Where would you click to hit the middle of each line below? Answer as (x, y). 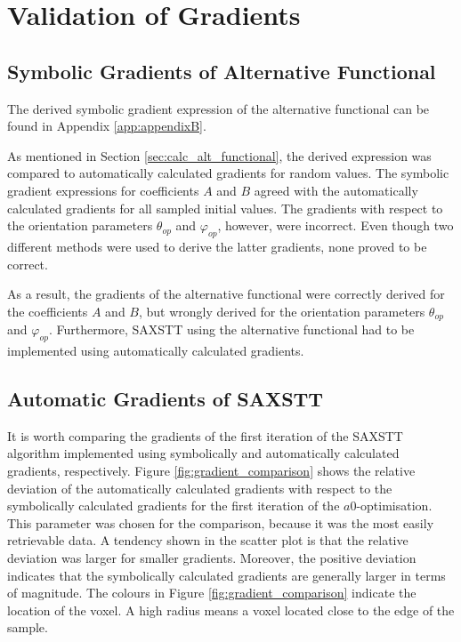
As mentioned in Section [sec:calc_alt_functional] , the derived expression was (219, 155)
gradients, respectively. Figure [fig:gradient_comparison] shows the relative (211, 470)
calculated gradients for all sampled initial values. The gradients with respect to (225, 208)
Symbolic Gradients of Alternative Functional (222, 71)
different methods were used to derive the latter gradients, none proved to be (217, 246)
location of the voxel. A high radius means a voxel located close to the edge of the (231, 610)
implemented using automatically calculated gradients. (156, 350)
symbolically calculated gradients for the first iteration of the (174, 506)
